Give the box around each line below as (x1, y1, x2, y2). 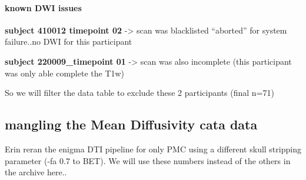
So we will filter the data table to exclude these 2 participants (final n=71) (5, 86, 274, 99)
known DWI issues (5, 1, 82, 14)
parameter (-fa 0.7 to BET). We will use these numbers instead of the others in (5, 154, 291, 166)
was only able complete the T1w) (5, 66, 125, 79)
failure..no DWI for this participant (5, 35, 132, 48)
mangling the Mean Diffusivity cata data (5, 115, 258, 134)
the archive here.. (5, 166, 67, 178)
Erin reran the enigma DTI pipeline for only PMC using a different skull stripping (5, 142, 301, 155)
